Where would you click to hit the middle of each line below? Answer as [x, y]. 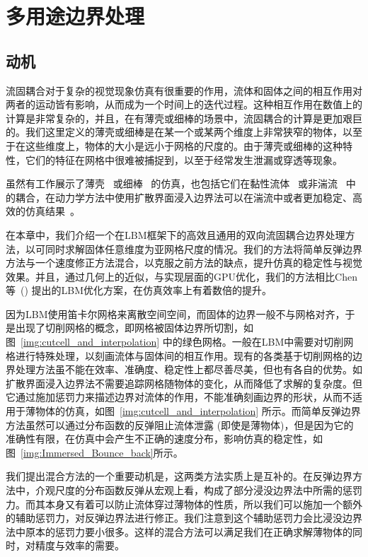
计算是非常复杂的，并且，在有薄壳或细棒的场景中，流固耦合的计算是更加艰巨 [184, 118]
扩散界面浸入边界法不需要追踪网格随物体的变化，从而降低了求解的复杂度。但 [184, 383]
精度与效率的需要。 [80, 545]
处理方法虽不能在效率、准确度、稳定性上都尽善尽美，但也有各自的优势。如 [189, 369]
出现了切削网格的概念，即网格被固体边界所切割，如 [134, 328]
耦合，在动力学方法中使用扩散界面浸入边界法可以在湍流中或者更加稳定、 [184, 197]
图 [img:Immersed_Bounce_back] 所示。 [94, 452]
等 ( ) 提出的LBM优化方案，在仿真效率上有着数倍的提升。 [139, 290]
